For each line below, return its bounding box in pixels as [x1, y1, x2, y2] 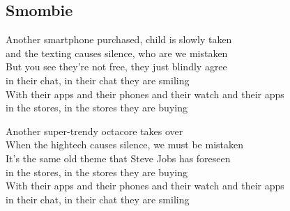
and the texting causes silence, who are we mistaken [6, 45, 228, 60]
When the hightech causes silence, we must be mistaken [6, 137, 243, 152]
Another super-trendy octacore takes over [6, 123, 183, 138]
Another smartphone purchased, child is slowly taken [6, 32, 232, 47]
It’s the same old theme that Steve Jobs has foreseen [6, 150, 231, 165]
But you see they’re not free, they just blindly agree [6, 59, 227, 74]
